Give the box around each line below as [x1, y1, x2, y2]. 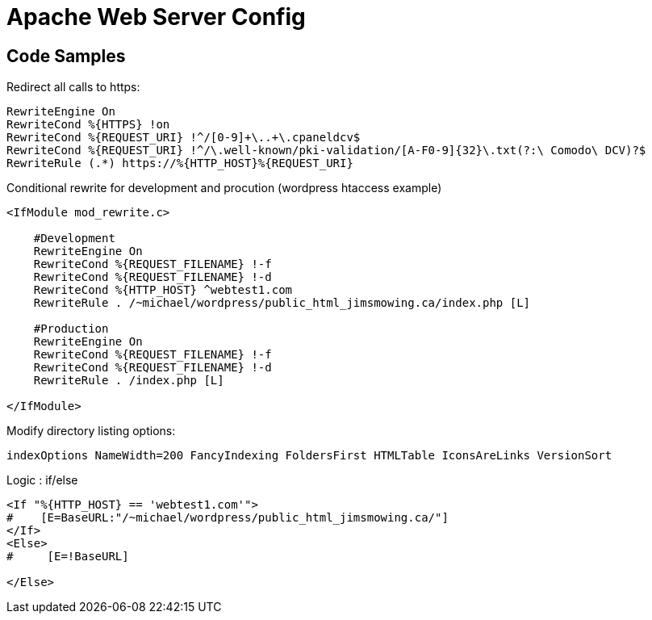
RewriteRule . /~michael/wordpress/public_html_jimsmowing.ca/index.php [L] [33, 296, 531, 310]
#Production [33, 322, 109, 336]
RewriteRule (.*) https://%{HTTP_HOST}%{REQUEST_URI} [6, 157, 353, 170]
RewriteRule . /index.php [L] [33, 374, 224, 387]
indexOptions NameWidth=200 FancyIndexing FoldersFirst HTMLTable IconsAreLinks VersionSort [6, 449, 612, 463]
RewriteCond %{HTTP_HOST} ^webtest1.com [33, 283, 293, 297]
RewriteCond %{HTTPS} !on [6, 118, 170, 132]
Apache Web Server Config [6, 3, 306, 31]
